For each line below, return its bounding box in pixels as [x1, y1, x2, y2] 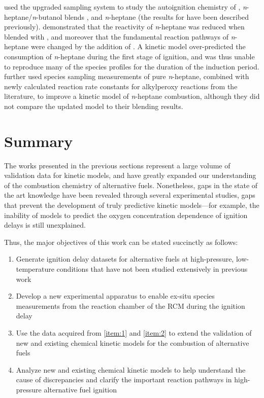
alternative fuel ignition [44, 384, 117, 394]
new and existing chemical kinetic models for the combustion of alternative [16, 337, 249, 348]
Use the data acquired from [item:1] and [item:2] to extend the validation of [16, 327, 252, 338]
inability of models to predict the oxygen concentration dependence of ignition [4, 209, 248, 220]
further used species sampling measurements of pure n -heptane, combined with [4, 71, 249, 82]
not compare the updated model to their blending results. [4, 100, 183, 111]
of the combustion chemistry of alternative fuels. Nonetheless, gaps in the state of [4, 179, 258, 190]
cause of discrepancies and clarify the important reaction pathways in [16, 374, 232, 385]
